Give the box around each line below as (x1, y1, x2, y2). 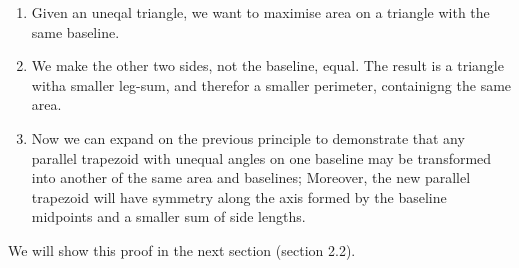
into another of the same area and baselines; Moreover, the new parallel (31, 167, 471, 188)
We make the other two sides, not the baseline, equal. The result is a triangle (31, 55, 504, 76)
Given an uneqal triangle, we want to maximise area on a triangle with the (31, 2, 490, 22)
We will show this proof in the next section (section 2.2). (8, 239, 356, 260)
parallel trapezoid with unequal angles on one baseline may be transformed (31, 147, 492, 168)
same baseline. (31, 21, 120, 42)
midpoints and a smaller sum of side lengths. (31, 206, 306, 227)
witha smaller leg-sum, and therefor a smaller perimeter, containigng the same (31, 74, 512, 95)
